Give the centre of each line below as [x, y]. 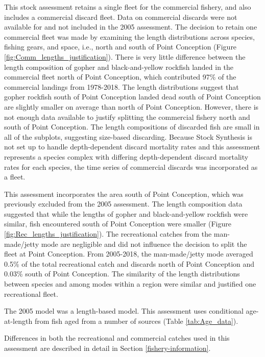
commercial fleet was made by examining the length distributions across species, [129, 36]
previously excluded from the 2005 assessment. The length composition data [123, 204]
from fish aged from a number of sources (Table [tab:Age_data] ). [136, 321]
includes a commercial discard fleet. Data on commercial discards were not [121, 17]
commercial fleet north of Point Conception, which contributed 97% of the [120, 77]
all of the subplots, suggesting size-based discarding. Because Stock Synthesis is [128, 136]
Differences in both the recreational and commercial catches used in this [117, 338]
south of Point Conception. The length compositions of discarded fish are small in [132, 127]
